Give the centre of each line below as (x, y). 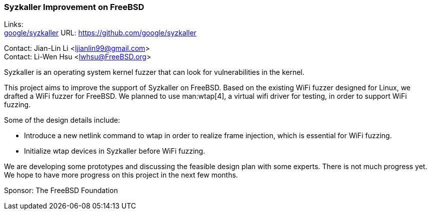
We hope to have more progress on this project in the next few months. (121, 175)
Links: (14, 24)
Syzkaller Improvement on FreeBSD (74, 7)
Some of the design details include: (62, 120)
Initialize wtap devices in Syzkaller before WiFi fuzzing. (115, 151)
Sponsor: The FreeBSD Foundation (61, 191)
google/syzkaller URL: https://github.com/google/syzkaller (100, 33)
